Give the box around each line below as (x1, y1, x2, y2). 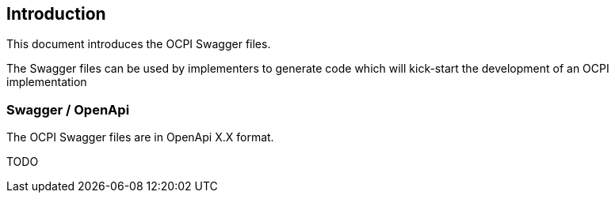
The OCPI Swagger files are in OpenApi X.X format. (6, 130, 274, 145)
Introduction (6, 4, 106, 24)
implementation (6, 75, 87, 89)
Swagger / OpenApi (6, 101, 130, 118)
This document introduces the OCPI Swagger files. (6, 37, 271, 51)
